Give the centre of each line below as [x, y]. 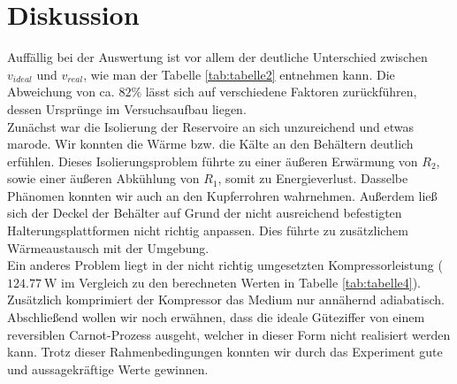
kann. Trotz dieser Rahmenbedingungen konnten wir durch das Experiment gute [225, 352]
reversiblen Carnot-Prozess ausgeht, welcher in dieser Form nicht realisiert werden [229, 334]
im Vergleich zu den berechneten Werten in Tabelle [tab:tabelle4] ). [241, 282]
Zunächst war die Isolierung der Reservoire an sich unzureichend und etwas [211, 126]
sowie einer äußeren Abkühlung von [103, 178]
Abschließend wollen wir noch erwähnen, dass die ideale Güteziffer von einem [216, 317]
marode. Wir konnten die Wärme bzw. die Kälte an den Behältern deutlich [210, 144]
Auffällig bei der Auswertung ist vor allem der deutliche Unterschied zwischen [217, 57]
